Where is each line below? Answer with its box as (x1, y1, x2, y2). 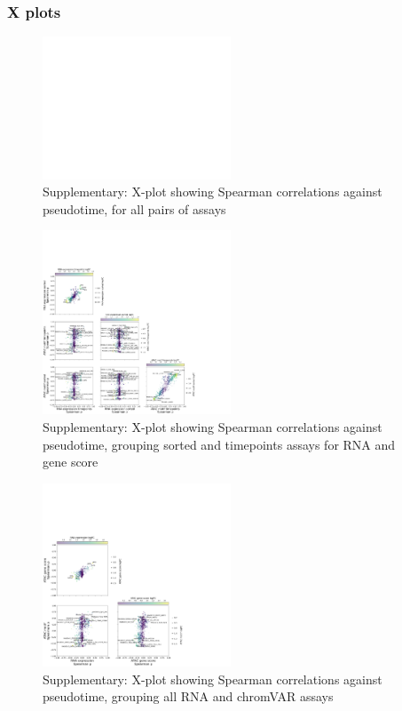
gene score (43, 452, 99, 471)
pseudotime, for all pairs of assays (43, 199, 226, 218)
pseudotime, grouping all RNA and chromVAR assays (43, 687, 334, 706)
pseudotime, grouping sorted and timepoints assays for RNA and (43, 435, 396, 453)
